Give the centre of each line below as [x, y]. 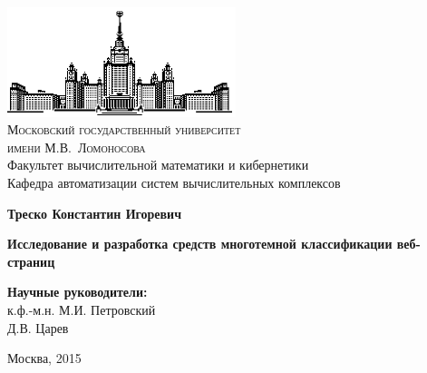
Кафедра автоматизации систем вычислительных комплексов [174, 182]
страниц [31, 261]
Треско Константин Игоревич [95, 213]
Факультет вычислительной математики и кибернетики [158, 165]
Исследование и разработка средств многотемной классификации [200, 244]
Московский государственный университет [124, 129]
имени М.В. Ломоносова [77, 147]
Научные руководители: [78, 292]
